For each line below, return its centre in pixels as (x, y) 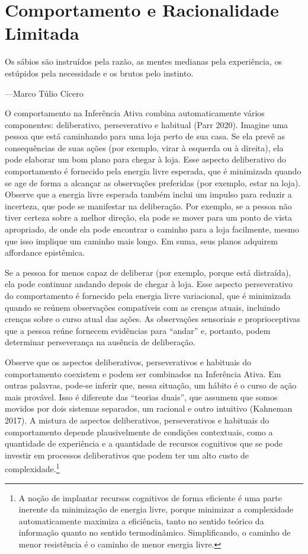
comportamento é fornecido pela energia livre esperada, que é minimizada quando (153, 171)
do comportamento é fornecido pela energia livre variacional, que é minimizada (148, 295)
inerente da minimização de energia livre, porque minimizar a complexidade (156, 509)
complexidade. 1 (32, 468)
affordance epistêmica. (45, 252)
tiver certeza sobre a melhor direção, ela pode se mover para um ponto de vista (149, 217)
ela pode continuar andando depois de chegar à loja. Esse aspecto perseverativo (149, 284)
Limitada (42, 33)
